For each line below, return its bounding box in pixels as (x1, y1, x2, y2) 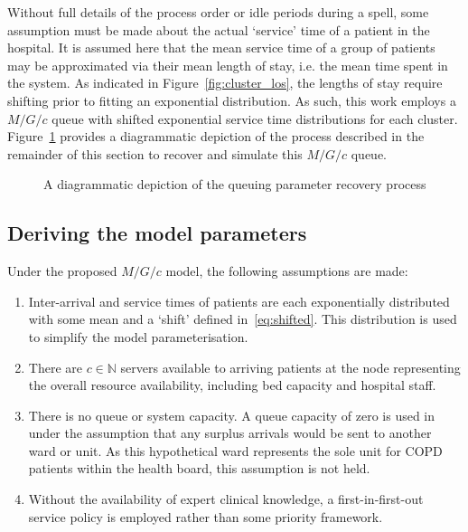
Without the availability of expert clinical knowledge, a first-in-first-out (28, 489, 424, 508)
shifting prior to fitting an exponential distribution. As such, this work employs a (7, 90, 456, 109)
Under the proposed (7, 261, 117, 280)
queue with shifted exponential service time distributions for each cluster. (51, 109, 458, 128)
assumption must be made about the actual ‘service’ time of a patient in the (7, 20, 430, 39)
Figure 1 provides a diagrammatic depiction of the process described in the (7, 127, 425, 146)
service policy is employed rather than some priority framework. (28, 507, 383, 526)
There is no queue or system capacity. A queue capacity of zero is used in (28, 405, 435, 424)
